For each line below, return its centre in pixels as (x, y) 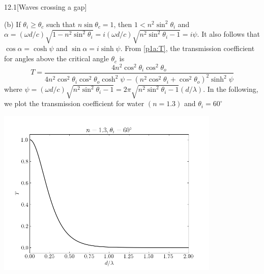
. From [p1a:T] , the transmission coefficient (187, 48)
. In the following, (231, 89)
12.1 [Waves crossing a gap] (46, 7)
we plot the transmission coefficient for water (74, 103)
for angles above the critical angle (56, 58)
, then (123, 24)
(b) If (12, 24)
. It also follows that (229, 34)
